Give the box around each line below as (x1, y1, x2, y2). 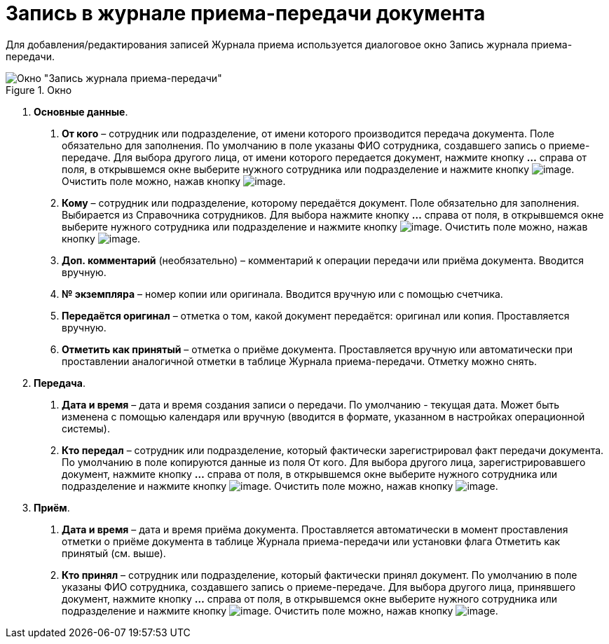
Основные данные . (34, 105, 128, 118)
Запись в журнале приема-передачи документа (6, 1, 486, 25)
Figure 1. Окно (6, 83, 72, 96)
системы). (62, 422, 110, 434)
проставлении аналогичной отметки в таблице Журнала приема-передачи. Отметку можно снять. (62, 355, 538, 367)
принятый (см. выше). (62, 547, 166, 559)
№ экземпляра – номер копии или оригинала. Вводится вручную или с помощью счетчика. (62, 287, 503, 300)
